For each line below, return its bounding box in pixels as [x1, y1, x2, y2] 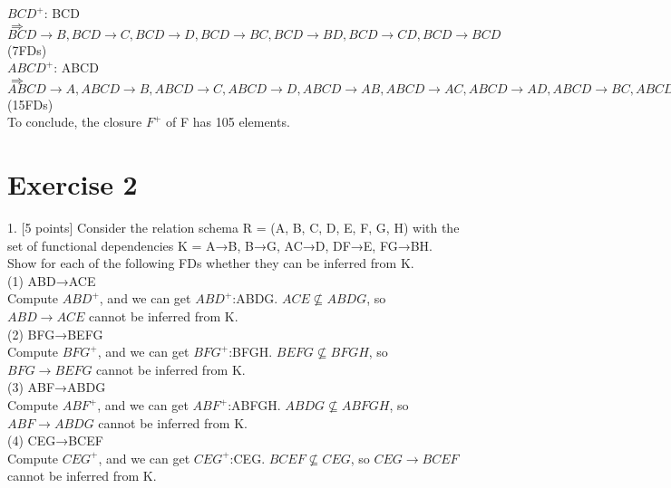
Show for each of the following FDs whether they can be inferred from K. [7, 254, 414, 273]
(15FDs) [7, 94, 53, 113]
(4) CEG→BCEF [7, 431, 103, 450]
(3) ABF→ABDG [7, 378, 106, 397]
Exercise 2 [7, 166, 138, 203]
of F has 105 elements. [166, 112, 290, 131]
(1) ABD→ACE [7, 271, 96, 290]
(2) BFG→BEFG [7, 324, 103, 343]
